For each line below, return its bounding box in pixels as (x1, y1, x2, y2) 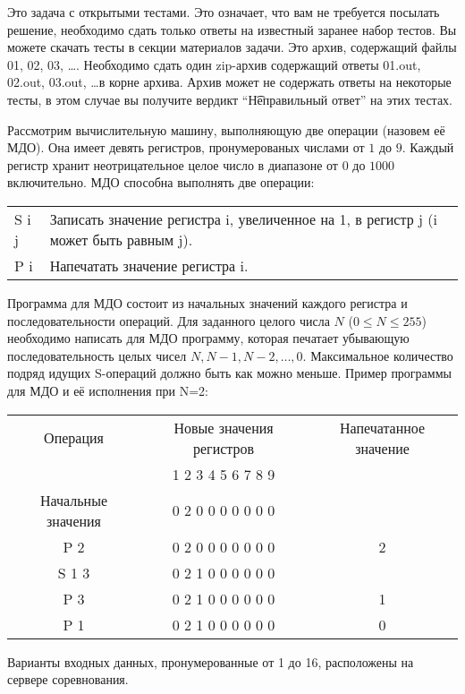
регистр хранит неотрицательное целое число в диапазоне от (7, 155, 338, 174)
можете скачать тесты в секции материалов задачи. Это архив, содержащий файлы (7, 38, 457, 56)
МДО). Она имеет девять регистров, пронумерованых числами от (7, 138, 365, 157)
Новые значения (173, 416, 274, 438)
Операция (44, 427, 104, 448)
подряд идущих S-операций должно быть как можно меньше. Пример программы (7, 364, 452, 382)
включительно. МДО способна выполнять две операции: (7, 173, 315, 192)
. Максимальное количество (302, 346, 453, 364)
